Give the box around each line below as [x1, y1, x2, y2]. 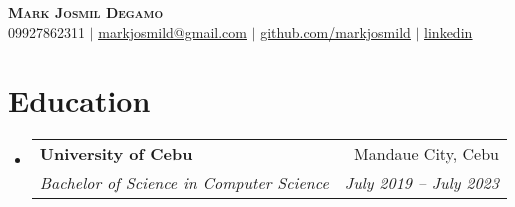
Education [8, 80, 151, 121]
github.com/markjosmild [260, 21, 411, 42]
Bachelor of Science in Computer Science [39, 171, 329, 195]
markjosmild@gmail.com [98, 21, 247, 42]
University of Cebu [39, 142, 193, 166]
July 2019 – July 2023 [344, 171, 499, 195]
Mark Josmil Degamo [8, 2, 164, 22]
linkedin [424, 21, 473, 42]
